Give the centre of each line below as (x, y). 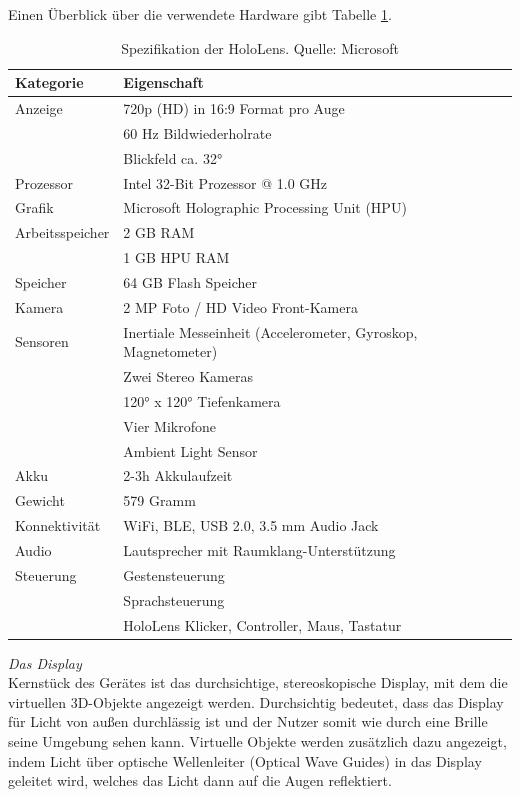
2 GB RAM (159, 232)
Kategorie (49, 82)
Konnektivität (58, 525)
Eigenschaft (163, 82)
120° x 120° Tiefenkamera (202, 400)
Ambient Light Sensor (190, 450)
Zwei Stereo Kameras (188, 376)
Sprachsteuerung (174, 599)
